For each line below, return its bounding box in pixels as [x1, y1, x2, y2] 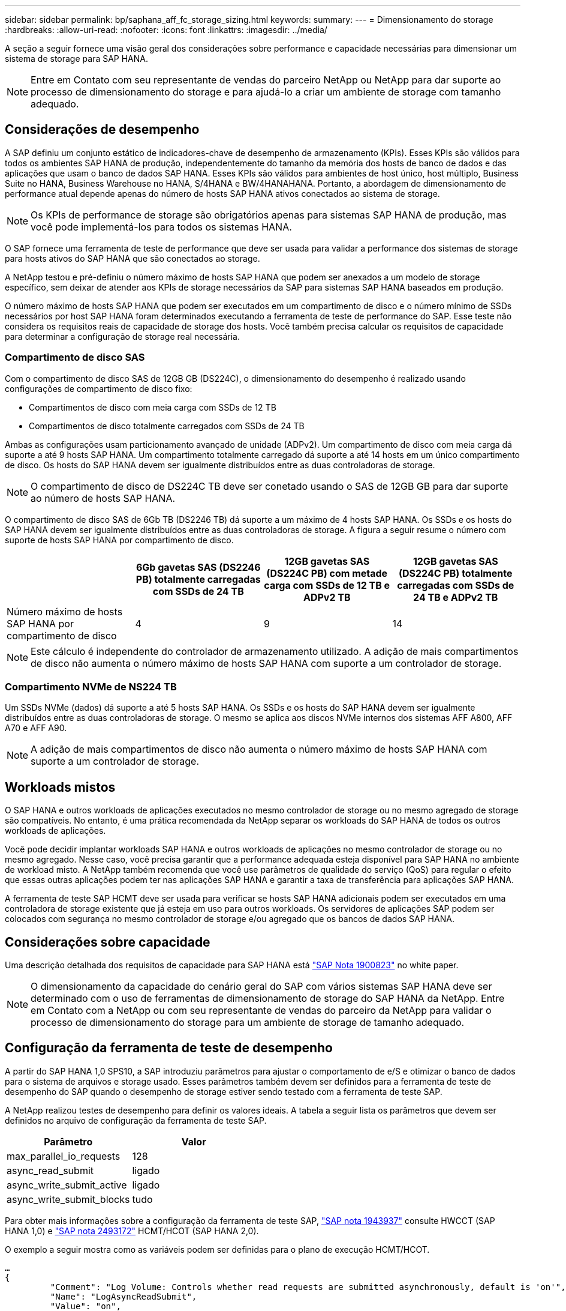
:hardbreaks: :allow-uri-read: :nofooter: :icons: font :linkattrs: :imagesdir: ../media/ [5, 25, 327, 35]
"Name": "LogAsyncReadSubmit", [50, 1291, 197, 1301]
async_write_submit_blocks [7, 1193, 130, 1205]
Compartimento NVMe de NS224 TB [5, 680, 177, 693]
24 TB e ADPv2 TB [413, 591, 498, 603]
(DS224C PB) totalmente [398, 567, 513, 579]
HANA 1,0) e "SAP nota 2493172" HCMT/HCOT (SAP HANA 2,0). [5, 1225, 259, 1236]
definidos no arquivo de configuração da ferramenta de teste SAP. [5, 1115, 267, 1126]
